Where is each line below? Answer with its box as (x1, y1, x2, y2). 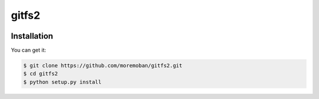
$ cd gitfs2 (23, 70, 58, 77)
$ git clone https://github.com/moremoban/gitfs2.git (23, 62, 183, 69)
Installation (11, 31, 53, 41)
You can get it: (11, 47, 47, 54)
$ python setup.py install (23, 78, 102, 85)
